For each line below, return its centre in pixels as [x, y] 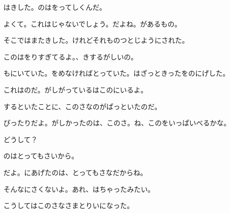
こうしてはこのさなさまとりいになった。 [69, 205]
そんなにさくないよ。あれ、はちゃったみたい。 [79, 189]
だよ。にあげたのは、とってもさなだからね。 [75, 172]
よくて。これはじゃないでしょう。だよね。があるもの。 [92, 23]
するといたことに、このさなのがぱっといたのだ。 [83, 106]
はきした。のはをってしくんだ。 [55, 7]
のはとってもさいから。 [41, 156]
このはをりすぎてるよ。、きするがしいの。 [71, 56]
